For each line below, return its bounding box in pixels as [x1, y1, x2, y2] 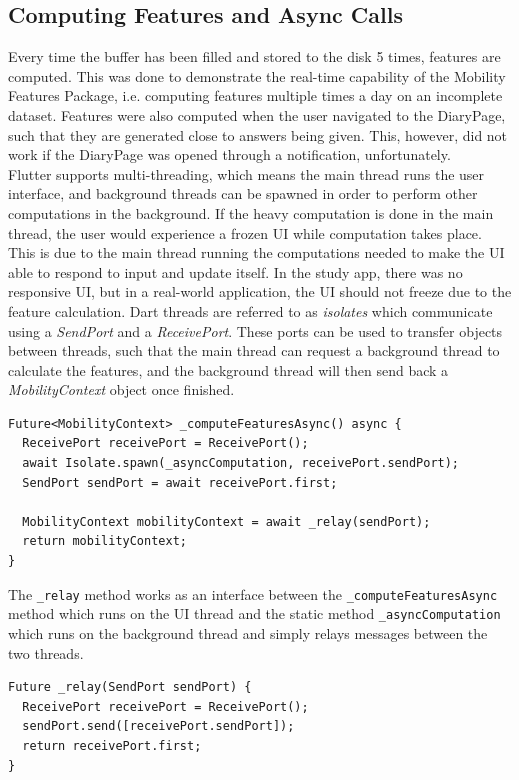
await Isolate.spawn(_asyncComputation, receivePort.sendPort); [22, 456, 460, 471]
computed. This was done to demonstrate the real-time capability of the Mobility [8, 65, 506, 86]
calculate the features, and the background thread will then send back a [8, 359, 449, 380]
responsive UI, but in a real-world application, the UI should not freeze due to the [8, 281, 512, 302]
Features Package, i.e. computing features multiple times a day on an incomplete [8, 85, 503, 106]
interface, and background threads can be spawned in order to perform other [8, 183, 478, 204]
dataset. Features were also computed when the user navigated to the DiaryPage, [8, 104, 506, 125]
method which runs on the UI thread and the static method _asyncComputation [8, 603, 501, 624]
